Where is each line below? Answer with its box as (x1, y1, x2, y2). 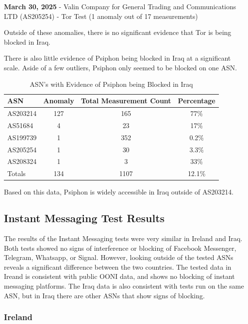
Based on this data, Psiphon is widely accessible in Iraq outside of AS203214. (4, 187, 234, 197)
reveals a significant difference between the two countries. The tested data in (4, 261, 231, 272)
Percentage (178, 96, 215, 106)
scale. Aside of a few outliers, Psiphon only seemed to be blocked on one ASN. (4, 62, 237, 72)
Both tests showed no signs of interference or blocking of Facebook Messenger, (4, 243, 236, 253)
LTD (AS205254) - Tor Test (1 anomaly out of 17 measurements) (4, 11, 198, 21)
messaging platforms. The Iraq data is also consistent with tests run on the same (4, 281, 244, 291)
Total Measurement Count (81, 96, 171, 106)
